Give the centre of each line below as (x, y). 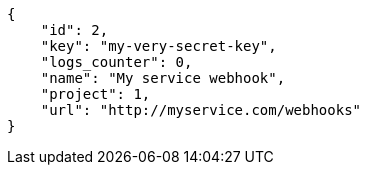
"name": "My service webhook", (163, 78)
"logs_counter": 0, (116, 62)
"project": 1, (95, 94)
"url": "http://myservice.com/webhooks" (201, 110)
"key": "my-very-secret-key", (158, 46)
